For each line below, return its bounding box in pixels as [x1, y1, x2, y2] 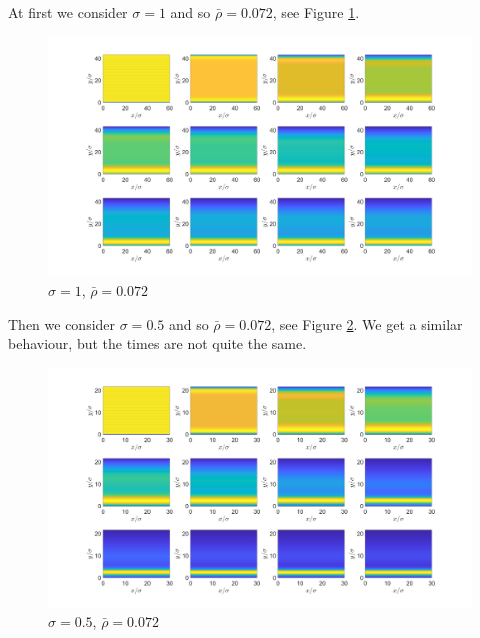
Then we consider [8, 313, 116, 334]
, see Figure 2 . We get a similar [271, 313, 463, 334]
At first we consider [8, 2, 128, 22]
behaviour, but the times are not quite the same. [8, 333, 307, 354]
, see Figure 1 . [272, 2, 360, 22]
